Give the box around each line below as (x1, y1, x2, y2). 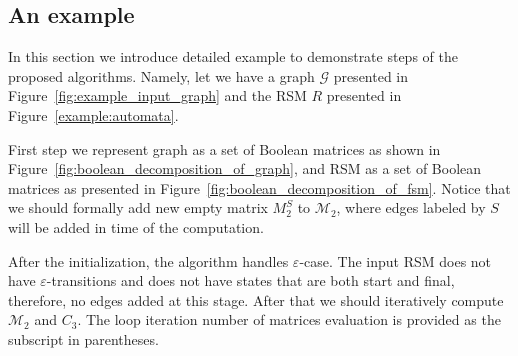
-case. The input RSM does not (299, 250, 492, 271)
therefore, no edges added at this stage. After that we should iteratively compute (8, 289, 504, 310)
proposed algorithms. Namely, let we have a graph (8, 65, 315, 86)
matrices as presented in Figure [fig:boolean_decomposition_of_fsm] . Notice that (8, 177, 511, 198)
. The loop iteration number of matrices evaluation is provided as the (77, 309, 501, 330)
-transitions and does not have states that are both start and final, (46, 270, 455, 291)
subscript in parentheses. (8, 328, 159, 349)
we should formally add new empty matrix (8, 197, 268, 218)
